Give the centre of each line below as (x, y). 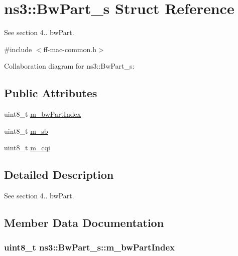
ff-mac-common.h (70, 49)
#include (18, 49)
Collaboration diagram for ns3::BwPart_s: (69, 66)
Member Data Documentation (84, 223)
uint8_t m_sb (26, 131)
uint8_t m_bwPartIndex (43, 114)
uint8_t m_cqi (27, 148)
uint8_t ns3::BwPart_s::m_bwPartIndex (89, 247)
